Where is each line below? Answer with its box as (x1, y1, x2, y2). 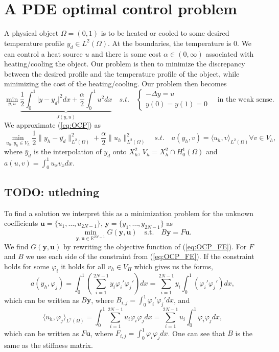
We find (4, 241, 29, 251)
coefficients (4, 218, 38, 228)
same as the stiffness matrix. (4, 340, 93, 350)
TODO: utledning (4, 183, 99, 199)
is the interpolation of (33, 146, 102, 157)
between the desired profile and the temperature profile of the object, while (4, 68, 240, 79)
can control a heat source (4, 48, 83, 59)
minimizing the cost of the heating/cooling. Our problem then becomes (4, 78, 227, 89)
